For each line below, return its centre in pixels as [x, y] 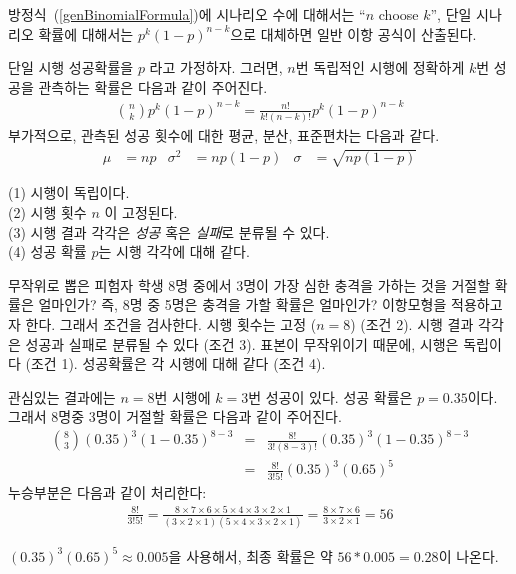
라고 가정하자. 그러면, [216, 67]
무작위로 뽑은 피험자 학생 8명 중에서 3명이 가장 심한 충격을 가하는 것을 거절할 [249, 284]
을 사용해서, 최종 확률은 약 [250, 555]
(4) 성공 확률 [47, 251]
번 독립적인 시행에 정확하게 [380, 67]
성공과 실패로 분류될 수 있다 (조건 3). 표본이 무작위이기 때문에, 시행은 [242, 343]
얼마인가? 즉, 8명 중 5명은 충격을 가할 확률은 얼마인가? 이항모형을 [242, 304]
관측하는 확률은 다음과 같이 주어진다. [153, 86]
